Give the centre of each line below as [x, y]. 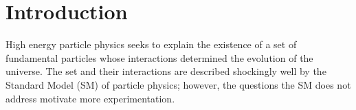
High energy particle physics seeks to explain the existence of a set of [151, 44]
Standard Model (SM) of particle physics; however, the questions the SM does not [178, 84]
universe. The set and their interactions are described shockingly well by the [166, 71]
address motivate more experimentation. [90, 98]
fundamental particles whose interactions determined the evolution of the [159, 57]
